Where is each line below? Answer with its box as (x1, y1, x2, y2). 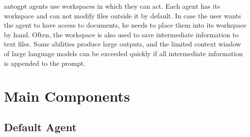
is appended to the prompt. (4, 58, 85, 68)
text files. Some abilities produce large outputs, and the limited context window (4, 39, 241, 49)
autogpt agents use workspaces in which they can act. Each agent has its (4, 1, 220, 11)
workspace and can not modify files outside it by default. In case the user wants (4, 10, 241, 20)
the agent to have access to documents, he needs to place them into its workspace (4, 20, 247, 30)
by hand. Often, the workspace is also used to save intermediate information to (4, 29, 239, 39)
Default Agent (4, 119, 77, 134)
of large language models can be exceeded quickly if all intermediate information (4, 48, 243, 58)
